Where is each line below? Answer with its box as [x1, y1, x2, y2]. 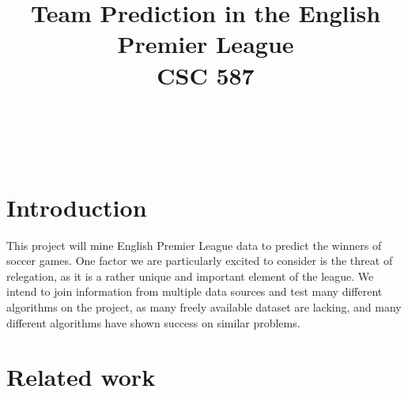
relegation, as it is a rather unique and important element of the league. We [6, 267, 374, 284]
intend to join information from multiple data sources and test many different [6, 283, 383, 300]
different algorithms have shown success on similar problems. [6, 314, 300, 331]
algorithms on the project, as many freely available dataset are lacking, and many [6, 299, 402, 315]
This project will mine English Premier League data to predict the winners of [6, 236, 382, 253]
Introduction [6, 191, 147, 223]
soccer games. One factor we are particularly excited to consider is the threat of [6, 252, 393, 269]
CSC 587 [157, 59, 255, 91]
